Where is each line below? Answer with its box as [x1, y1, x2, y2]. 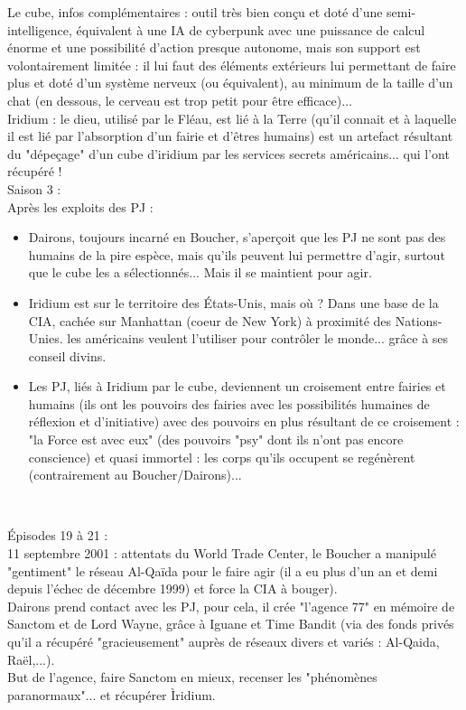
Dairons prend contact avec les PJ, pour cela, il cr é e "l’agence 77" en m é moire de [7, 596, 455, 615]
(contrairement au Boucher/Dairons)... [28, 465, 242, 484]
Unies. [28, 329, 63, 348]
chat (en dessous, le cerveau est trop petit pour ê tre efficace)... [7, 90, 352, 109]
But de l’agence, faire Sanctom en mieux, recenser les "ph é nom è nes [7, 668, 377, 687]
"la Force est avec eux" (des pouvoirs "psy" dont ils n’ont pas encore [28, 430, 404, 449]
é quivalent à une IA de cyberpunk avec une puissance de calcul [76, 20, 425, 39]
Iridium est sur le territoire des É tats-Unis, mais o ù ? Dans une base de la [28, 293, 439, 312]
